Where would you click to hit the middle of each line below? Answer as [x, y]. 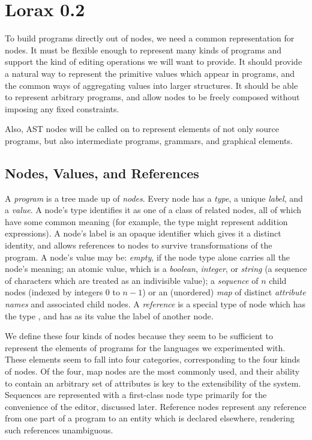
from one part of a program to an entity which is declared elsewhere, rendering [150, 418]
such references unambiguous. [59, 429]
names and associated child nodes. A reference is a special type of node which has [155, 304]
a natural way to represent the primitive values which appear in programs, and [150, 73]
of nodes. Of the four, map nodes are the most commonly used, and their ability [152, 371]
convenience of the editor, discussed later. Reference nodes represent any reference [156, 406]
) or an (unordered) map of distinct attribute [224, 292]
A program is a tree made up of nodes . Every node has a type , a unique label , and [154, 198]
